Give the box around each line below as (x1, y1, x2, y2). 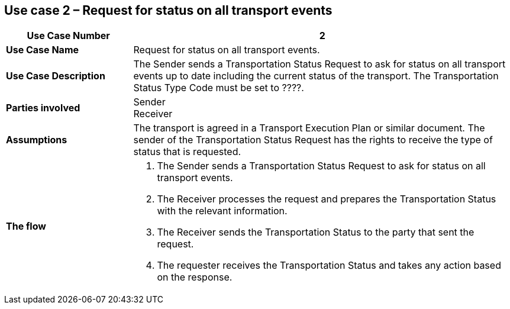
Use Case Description (6, 70, 105, 82)
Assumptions (6, 134, 67, 146)
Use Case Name (6, 44, 79, 56)
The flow (6, 220, 46, 233)
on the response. (157, 271, 233, 284)
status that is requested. (133, 146, 241, 158)
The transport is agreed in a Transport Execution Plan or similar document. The (133, 122, 485, 134)
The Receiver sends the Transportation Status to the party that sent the (157, 226, 475, 239)
